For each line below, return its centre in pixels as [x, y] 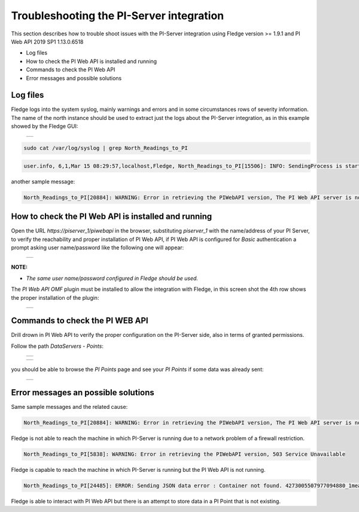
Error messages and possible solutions [74, 78]
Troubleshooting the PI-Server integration [118, 16]
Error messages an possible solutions [83, 393]
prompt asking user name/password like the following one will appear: [98, 248]
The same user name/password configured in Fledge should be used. [112, 278]
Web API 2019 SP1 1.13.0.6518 [47, 41]
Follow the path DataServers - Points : [57, 346]
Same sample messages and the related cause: [69, 407]
